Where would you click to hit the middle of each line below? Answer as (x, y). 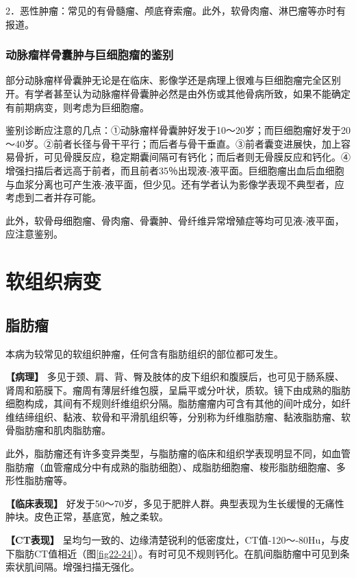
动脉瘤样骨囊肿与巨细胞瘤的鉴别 (90, 55)
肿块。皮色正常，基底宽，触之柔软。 (87, 517)
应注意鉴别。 (34, 234)
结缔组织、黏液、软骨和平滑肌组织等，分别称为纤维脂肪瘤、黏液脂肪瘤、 (178, 416)
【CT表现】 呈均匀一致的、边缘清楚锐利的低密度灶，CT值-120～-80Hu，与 (173, 540)
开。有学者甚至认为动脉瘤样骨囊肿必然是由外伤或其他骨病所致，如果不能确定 (178, 93)
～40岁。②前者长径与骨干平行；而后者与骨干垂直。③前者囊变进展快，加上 (173, 143)
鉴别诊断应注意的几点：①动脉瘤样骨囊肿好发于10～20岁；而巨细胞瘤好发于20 (178, 130)
